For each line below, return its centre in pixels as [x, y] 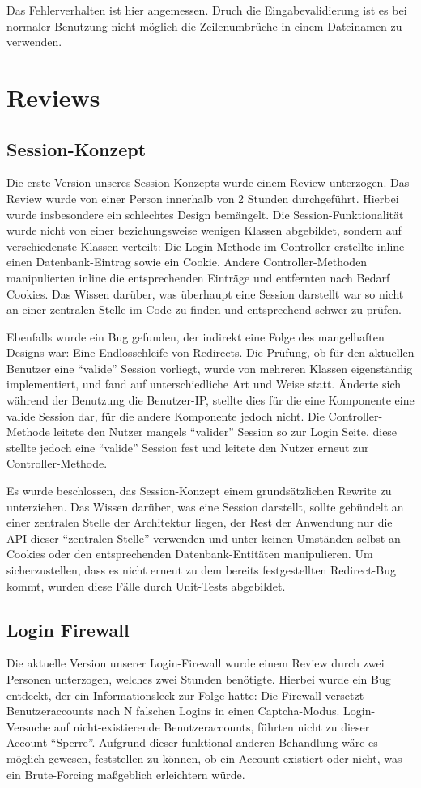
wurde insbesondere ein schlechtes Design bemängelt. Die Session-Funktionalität [205, 214]
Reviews [53, 97]
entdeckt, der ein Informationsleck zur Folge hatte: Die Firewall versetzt [185, 695]
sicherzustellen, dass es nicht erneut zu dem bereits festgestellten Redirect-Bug [201, 570]
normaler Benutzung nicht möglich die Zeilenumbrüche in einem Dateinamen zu [204, 25]
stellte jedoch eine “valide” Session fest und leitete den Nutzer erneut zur [188, 447]
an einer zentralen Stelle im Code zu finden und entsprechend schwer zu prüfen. [204, 309]
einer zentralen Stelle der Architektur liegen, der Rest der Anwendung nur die [200, 522]
